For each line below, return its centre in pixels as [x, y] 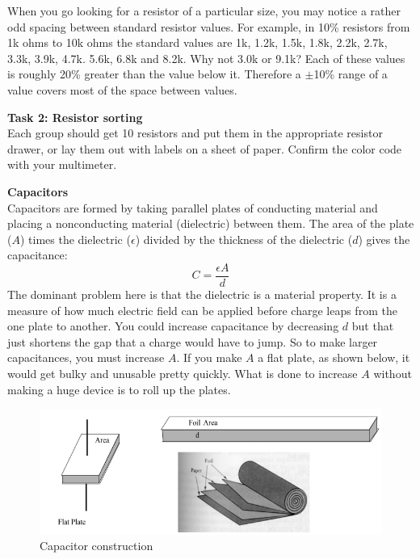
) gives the [384, 239]
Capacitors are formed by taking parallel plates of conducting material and [193, 207]
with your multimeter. [62, 164]
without [393, 373]
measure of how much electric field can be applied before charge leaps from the [202, 310]
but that [373, 326]
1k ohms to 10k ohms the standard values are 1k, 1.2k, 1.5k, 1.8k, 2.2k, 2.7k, [197, 42]
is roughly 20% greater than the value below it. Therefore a [154, 74]
